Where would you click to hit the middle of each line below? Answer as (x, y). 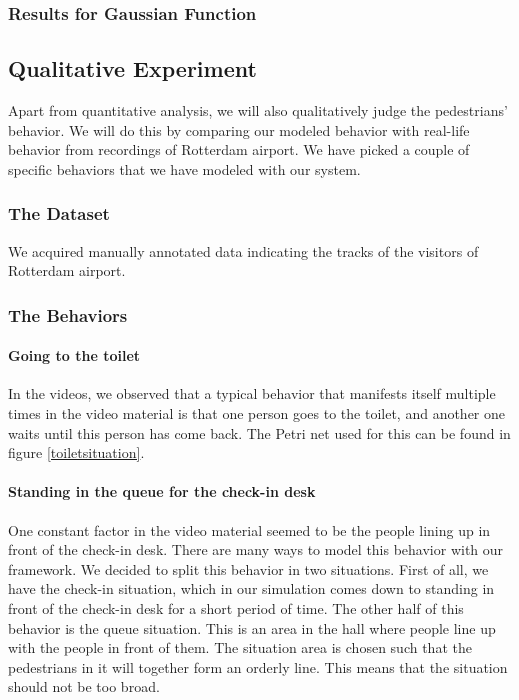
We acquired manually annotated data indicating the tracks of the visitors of (243, 250)
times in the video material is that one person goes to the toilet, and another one (257, 413)
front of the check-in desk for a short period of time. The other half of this (236, 608)
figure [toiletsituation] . (76, 452)
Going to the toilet (74, 355)
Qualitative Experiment (132, 68)
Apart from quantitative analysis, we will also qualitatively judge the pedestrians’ (258, 110)
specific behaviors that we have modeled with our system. (184, 168)
